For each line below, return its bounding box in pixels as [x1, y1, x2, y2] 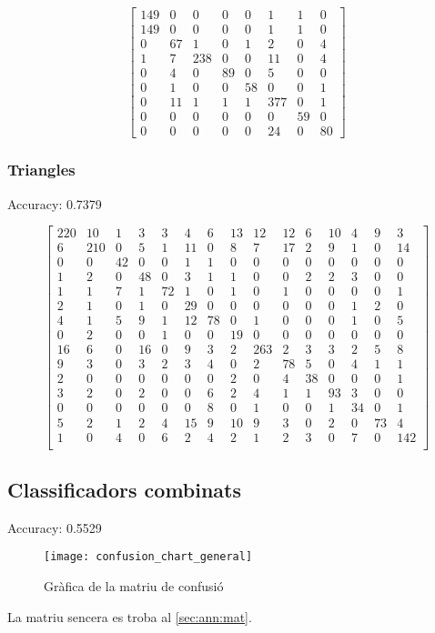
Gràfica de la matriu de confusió [44, 577, 224, 596]
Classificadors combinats [7, 475, 242, 503]
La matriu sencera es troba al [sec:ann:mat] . [7, 607, 252, 626]
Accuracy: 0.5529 [7, 517, 102, 537]
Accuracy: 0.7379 [7, 194, 102, 213]
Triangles [7, 158, 76, 181]
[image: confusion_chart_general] [44, 550, 253, 564]
